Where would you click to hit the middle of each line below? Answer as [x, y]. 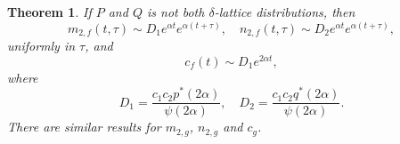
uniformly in [41, 46]
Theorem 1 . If [49, 12]
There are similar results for [84, 127]
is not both [176, 12]
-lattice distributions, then [285, 12]
